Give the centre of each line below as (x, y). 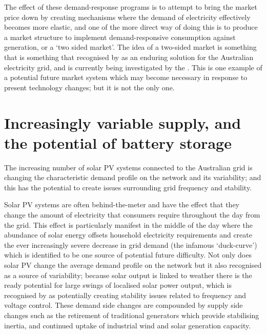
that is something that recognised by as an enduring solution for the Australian (129, 57)
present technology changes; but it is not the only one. (89, 87)
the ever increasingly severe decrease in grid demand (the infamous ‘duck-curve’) (131, 244)
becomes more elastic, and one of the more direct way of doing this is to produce (131, 27)
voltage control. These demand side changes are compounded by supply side (124, 305)
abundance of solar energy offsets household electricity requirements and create (128, 235)
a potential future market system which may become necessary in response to (126, 77)
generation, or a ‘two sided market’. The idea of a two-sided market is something (130, 47)
